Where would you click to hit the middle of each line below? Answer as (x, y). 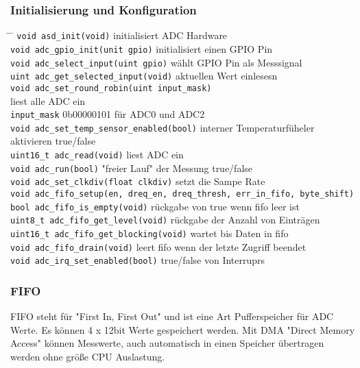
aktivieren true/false (53, 141)
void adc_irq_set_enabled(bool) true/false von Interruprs (138, 260)
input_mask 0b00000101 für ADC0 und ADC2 (108, 114)
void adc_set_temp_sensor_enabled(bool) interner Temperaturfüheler (163, 127)
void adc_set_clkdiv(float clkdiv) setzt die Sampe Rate (138, 181)
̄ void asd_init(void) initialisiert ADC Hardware (119, 35)
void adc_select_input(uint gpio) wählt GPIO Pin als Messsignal (156, 62)
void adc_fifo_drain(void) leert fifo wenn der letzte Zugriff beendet (158, 246)
